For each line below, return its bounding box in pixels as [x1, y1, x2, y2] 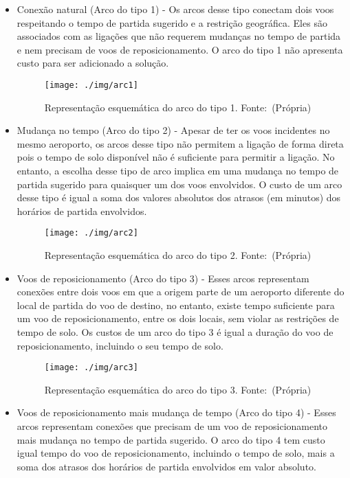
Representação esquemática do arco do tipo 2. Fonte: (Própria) [44, 248, 311, 262]
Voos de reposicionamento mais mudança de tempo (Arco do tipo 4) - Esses [17, 405, 336, 420]
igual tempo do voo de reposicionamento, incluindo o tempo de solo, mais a [17, 446, 335, 460]
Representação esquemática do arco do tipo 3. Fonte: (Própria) [44, 382, 311, 396]
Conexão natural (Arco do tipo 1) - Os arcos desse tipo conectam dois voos [17, 2, 334, 16]
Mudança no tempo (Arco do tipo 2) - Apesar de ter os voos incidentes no [17, 123, 330, 137]
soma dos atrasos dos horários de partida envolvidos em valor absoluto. [17, 459, 316, 473]
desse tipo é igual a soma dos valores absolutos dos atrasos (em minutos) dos [17, 190, 341, 205]
